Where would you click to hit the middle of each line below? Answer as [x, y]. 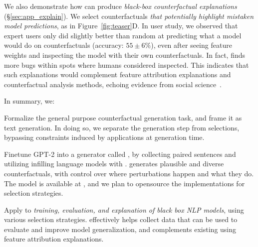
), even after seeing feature [191, 45]
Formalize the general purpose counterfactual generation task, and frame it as [123, 117]
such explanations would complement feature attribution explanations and [118, 74]
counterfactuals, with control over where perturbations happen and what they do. [129, 173]
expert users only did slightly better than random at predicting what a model [123, 35]
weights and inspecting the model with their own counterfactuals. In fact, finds [125, 55]
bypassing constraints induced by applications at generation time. [104, 137]
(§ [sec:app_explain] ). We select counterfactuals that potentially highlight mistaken [129, 16]
